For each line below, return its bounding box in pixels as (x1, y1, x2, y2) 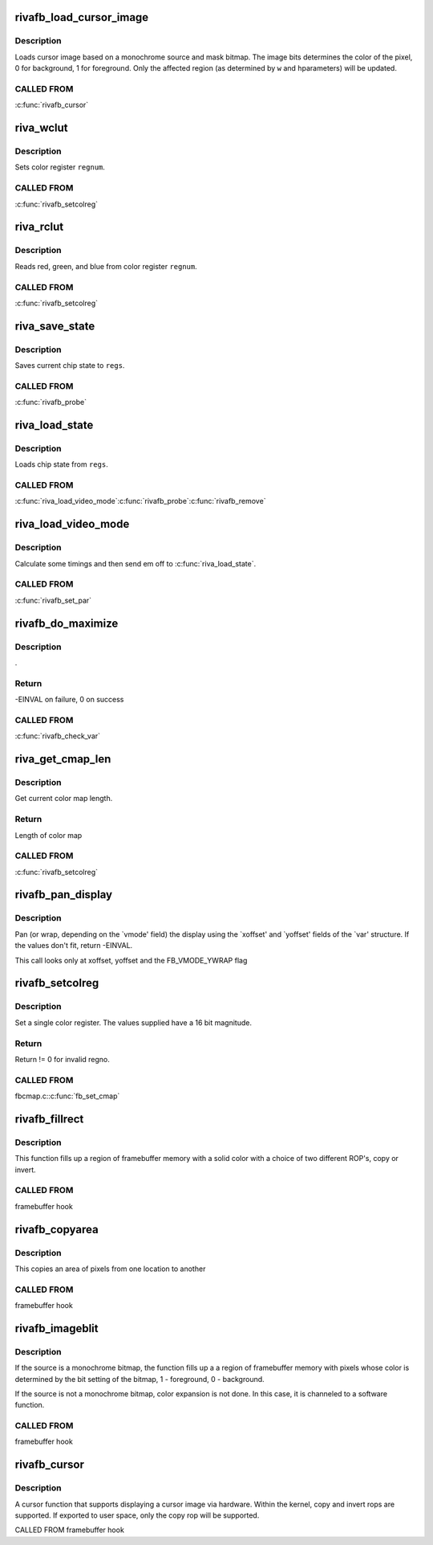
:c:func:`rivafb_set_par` (14, 595, 92, 605)
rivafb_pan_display (14, 888, 113, 901)
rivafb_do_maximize (14, 616, 119, 630)
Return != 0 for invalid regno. (14, 1054, 110, 1064)
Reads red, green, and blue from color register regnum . (14, 261, 197, 271)
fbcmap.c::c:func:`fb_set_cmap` (14, 1091, 120, 1101)
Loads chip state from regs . (14, 460, 108, 469)
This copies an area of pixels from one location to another (14, 1264, 206, 1273)
